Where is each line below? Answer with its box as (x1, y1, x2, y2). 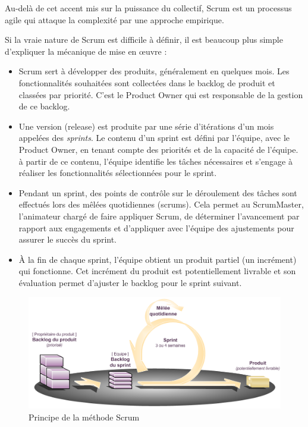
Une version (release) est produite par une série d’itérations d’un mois (18, 120, 274, 132)
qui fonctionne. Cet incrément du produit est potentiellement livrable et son (18, 265, 296, 277)
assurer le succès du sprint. (18, 233, 117, 246)
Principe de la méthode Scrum (29, 410, 140, 423)
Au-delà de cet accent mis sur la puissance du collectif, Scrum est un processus (5, 2, 292, 14)
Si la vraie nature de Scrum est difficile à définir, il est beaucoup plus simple (5, 33, 283, 46)
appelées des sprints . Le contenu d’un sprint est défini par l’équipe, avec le (18, 131, 290, 144)
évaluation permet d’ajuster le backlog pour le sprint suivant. (18, 276, 242, 288)
